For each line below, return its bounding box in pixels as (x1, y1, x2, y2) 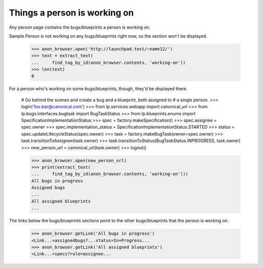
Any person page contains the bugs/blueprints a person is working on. (9, 24, 150, 30)
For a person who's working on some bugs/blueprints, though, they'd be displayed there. (9, 86, 188, 92)
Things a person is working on (9, 7, 134, 18)
